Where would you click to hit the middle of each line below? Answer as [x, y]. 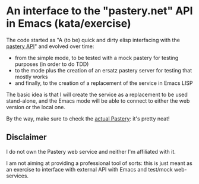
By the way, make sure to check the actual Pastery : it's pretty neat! [88, 118]
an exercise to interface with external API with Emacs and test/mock [90, 169]
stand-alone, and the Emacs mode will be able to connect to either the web [98, 101]
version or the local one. [36, 107]
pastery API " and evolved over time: [50, 46]
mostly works [31, 77]
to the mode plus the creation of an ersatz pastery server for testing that [103, 70]
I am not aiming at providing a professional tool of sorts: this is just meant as [99, 163]
